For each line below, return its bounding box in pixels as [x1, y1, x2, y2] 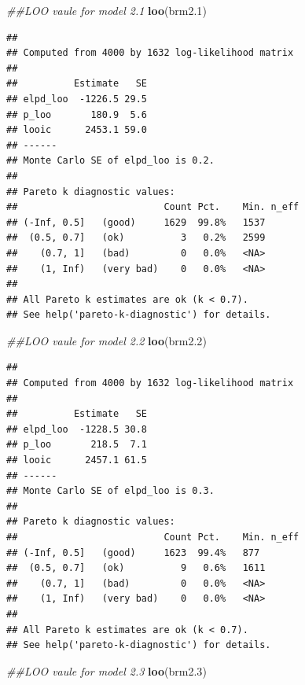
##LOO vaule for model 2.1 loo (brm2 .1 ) [6, 2, 207, 18]
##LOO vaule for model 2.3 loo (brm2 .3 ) [6, 662, 207, 679]
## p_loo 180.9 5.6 [6, 109, 147, 120]
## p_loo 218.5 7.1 [6, 439, 147, 451]
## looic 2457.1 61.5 [6, 455, 147, 466]
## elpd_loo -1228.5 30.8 [6, 423, 147, 435]
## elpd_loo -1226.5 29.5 [6, 93, 147, 105]
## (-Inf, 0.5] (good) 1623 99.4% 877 [6, 547, 260, 558]
